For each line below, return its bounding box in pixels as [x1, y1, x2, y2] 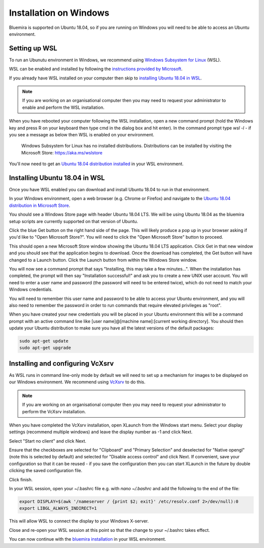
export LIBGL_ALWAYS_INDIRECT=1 [19, 505, 97, 511]
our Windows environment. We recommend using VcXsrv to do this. [9, 379, 146, 385]
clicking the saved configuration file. [9, 468, 83, 473]
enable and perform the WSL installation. [22, 104, 105, 110]
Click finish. [9, 476, 33, 482]
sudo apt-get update [19, 338, 68, 344]
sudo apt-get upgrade [19, 345, 71, 350]
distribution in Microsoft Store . [9, 202, 70, 208]
